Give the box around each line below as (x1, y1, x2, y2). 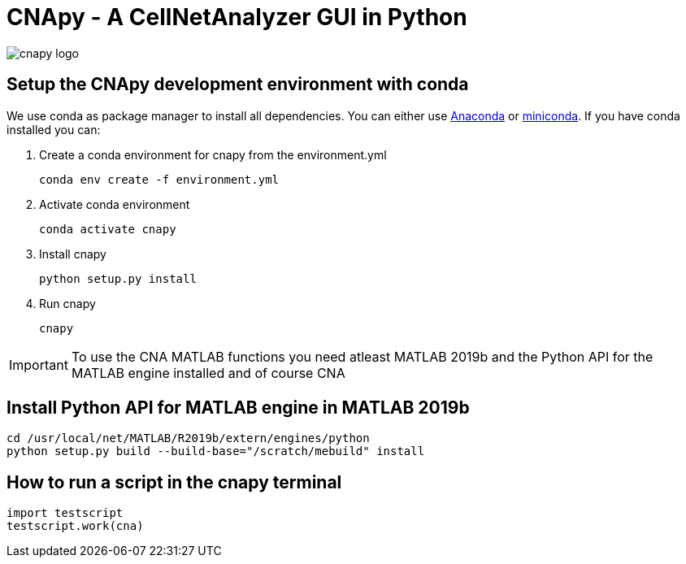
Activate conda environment (39, 197, 190, 211)
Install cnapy (39, 246, 106, 261)
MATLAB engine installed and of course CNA (71, 364, 345, 381)
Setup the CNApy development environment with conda (7, 74, 469, 95)
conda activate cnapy (39, 222, 176, 236)
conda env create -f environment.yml (39, 172, 280, 186)
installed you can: (7, 122, 101, 137)
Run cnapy (39, 296, 96, 310)
